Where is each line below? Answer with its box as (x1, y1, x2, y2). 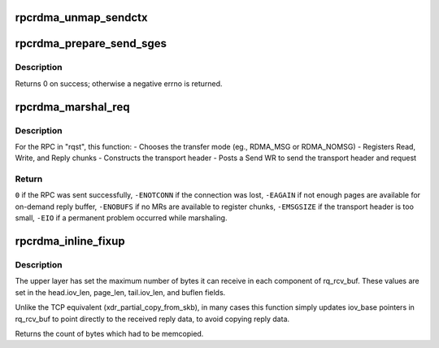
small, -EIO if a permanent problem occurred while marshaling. (15, 213, 228, 223)
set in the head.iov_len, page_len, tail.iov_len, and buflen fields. (15, 287, 226, 297)
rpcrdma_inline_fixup (15, 234, 125, 248)
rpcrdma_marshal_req (15, 100, 130, 114)
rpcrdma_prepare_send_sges (15, 37, 167, 50)
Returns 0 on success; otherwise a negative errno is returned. (15, 78, 223, 89)
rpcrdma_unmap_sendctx (15, 11, 148, 24)
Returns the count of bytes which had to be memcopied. (15, 328, 204, 338)
